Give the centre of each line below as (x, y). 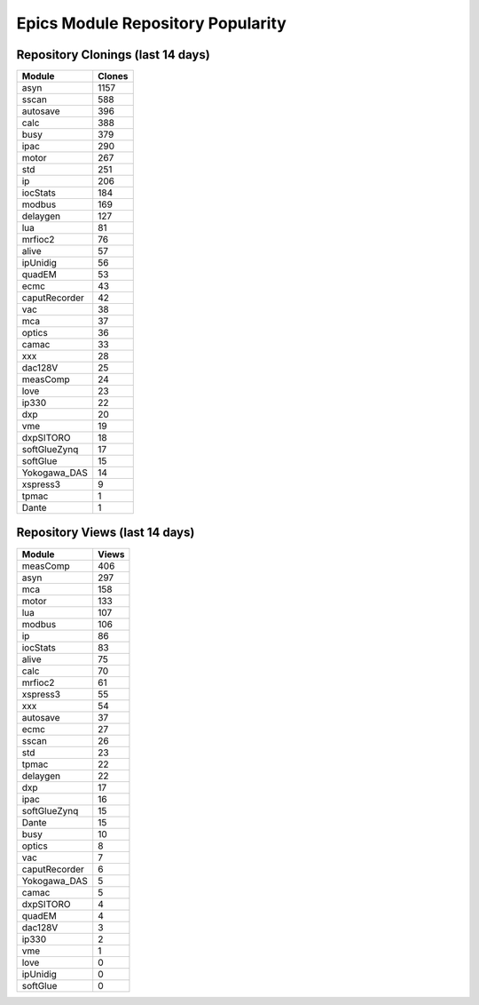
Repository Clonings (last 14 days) (113, 55)
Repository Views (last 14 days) (106, 533)
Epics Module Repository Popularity (152, 23)
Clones (113, 76)
